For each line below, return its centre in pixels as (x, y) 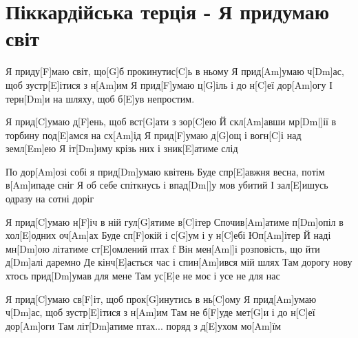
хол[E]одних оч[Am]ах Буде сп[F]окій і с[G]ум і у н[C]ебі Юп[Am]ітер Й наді (168, 235)
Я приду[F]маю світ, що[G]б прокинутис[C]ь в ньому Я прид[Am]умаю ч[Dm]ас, (175, 71)
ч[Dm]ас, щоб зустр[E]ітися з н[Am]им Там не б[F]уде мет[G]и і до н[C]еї (160, 312)
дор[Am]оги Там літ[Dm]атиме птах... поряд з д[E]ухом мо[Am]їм (144, 325)
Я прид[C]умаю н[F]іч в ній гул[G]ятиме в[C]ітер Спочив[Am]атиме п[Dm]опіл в (175, 221)
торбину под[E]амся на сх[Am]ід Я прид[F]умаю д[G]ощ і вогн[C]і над (154, 135)
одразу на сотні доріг (50, 199)
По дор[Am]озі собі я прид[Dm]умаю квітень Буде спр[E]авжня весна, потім (165, 171)
